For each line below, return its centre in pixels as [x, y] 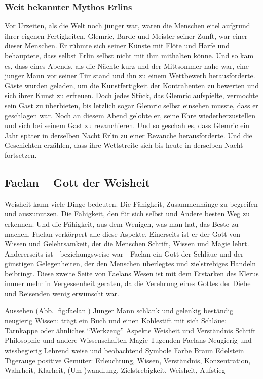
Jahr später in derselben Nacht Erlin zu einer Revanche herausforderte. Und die [128, 135]
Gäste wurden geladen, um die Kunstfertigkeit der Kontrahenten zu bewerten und [132, 85]
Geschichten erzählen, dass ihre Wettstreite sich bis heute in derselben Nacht [124, 145]
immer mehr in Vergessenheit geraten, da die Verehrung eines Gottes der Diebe [128, 283]
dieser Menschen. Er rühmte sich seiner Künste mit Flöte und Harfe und [117, 45]
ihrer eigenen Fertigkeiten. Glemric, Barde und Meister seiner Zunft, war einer [126, 35]
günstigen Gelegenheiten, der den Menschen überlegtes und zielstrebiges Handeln [130, 263]
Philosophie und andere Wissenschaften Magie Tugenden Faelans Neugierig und [128, 340]
